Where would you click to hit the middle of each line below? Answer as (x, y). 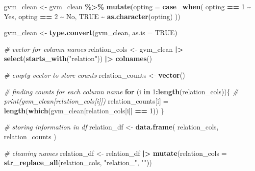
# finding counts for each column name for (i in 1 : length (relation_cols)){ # (121, 91)
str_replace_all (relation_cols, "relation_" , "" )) (78, 162)
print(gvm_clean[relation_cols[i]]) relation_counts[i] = (86, 101)
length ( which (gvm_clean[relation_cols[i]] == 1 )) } (84, 110)
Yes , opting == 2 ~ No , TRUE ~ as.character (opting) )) (92, 16)
